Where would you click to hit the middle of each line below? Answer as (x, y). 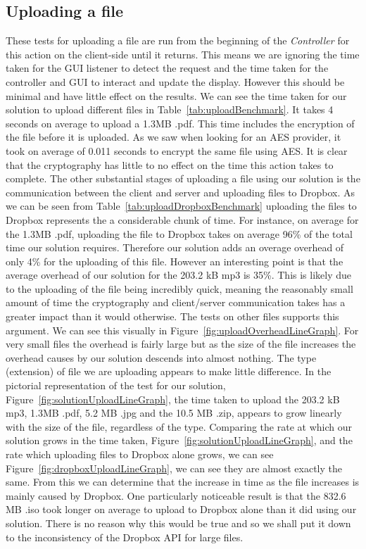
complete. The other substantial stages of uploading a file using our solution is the (183, 178)
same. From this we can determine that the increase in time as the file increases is (183, 482)
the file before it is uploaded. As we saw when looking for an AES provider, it (173, 137)
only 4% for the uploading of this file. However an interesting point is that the (175, 261)
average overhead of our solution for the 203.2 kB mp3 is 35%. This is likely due (179, 275)
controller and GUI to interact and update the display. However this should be (175, 81)
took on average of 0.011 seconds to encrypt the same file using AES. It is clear (177, 150)
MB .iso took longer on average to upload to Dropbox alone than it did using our (181, 509)
